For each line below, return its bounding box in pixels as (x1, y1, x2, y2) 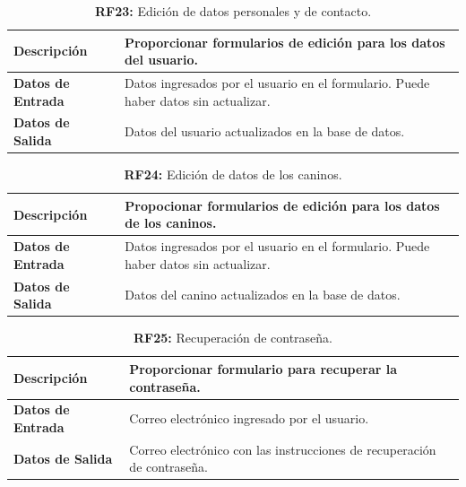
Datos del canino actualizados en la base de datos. (125, 285, 401, 304)
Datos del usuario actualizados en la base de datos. (125, 122, 405, 141)
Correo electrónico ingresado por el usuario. (129, 409, 369, 428)
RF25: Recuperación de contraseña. (133, 328, 333, 347)
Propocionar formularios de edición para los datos (125, 196, 440, 214)
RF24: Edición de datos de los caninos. (124, 165, 342, 184)
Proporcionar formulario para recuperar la (129, 359, 398, 378)
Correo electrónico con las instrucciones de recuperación (129, 439, 436, 458)
